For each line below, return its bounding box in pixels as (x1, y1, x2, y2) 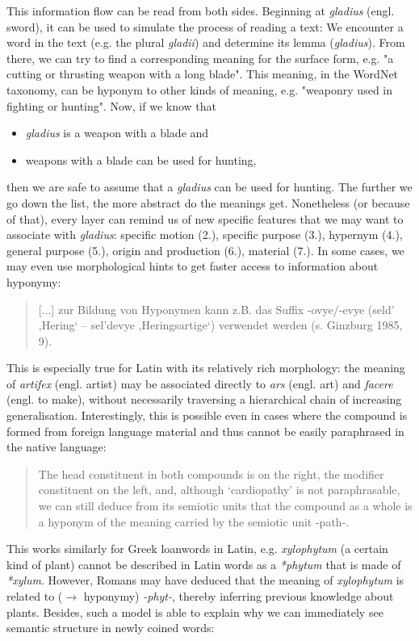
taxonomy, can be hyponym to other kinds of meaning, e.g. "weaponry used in (6, 81, 393, 98)
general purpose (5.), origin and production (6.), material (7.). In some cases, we (6, 241, 404, 258)
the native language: (6, 438, 107, 455)
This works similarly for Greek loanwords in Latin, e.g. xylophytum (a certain (6, 540, 388, 557)
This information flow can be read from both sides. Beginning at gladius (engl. (6, 2, 395, 19)
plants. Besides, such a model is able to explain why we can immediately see (6, 603, 383, 620)
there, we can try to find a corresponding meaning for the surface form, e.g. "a (6, 49, 394, 66)
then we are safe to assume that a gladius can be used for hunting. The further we (6, 178, 413, 195)
